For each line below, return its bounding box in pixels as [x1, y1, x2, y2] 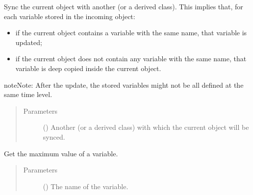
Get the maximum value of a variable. [4, 148, 118, 158]
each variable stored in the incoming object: [4, 11, 135, 21]
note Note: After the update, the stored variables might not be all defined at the [4, 79, 244, 90]
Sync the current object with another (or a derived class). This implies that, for [4, 1, 243, 11]
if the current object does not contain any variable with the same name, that [15, 53, 247, 64]
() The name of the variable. [43, 181, 128, 191]
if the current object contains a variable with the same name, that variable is [15, 27, 247, 38]
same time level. [4, 89, 52, 99]
